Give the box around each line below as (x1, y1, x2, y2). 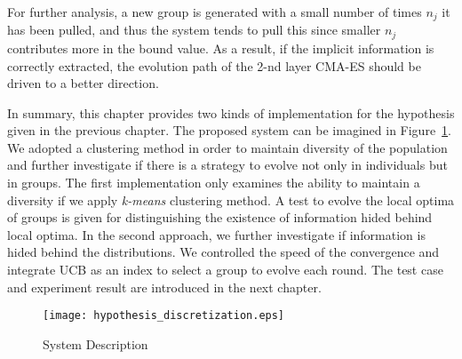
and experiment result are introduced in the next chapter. (7, 277, 322, 296)
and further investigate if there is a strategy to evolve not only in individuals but (7, 156, 448, 174)
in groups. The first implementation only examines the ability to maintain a (7, 173, 420, 192)
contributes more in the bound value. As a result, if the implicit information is (7, 38, 434, 57)
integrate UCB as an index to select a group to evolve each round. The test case (7, 260, 443, 279)
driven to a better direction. (7, 74, 159, 92)
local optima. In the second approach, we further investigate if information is (7, 225, 426, 243)
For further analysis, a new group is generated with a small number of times (7, 3, 422, 20)
